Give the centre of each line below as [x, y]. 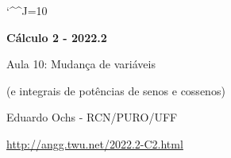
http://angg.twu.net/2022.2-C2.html [95, 143]
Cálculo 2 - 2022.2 [57, 37]
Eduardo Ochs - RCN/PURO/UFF [92, 117]
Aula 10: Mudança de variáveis [81, 64]
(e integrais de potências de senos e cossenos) [116, 90]
